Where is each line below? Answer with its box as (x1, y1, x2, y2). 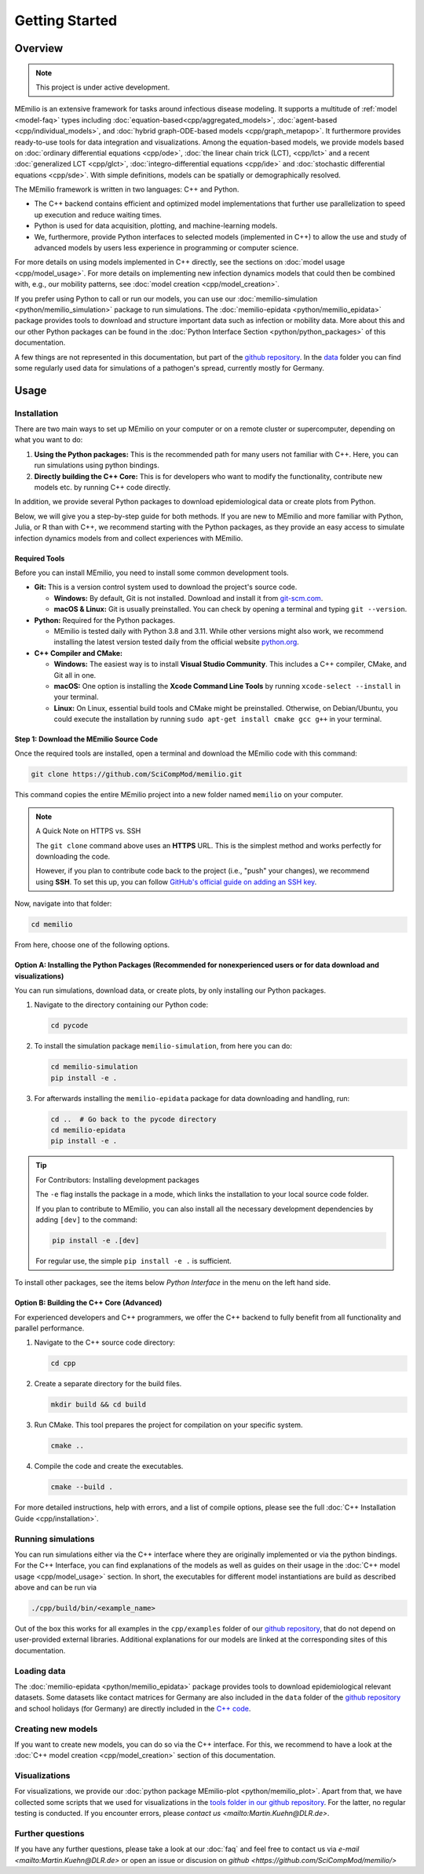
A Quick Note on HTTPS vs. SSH (35, 826, 141, 836)
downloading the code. (35, 852, 111, 861)
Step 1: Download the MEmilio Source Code (14, 734, 159, 744)
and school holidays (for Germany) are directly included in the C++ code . (14, 1704, 251, 1713)
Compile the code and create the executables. (34, 1462, 184, 1471)
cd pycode (50, 1021, 89, 1030)
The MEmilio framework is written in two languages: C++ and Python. (14, 185, 239, 194)
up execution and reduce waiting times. (34, 210, 163, 219)
